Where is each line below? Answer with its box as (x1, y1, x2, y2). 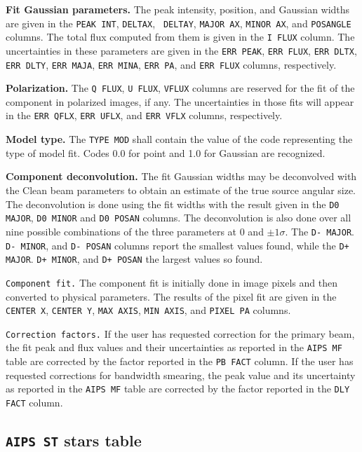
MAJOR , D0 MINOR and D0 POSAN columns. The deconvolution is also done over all (6, 210, 351, 225)
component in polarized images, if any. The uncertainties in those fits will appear (6, 94, 354, 109)
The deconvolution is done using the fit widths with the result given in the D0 (6, 196, 340, 211)
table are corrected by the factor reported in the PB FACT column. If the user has (6, 354, 354, 369)
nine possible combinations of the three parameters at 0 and (6, 224, 264, 238)
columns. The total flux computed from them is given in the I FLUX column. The (6, 29, 355, 44)
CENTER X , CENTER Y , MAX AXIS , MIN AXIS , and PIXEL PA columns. (6, 303, 291, 317)
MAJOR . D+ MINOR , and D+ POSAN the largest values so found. (6, 252, 263, 266)
